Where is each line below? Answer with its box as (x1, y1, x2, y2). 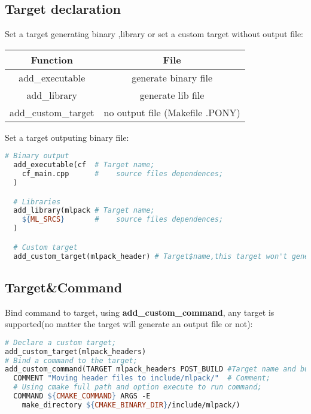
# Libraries (13, 197, 61, 206)
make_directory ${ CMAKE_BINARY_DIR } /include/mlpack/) (22, 400, 240, 409)
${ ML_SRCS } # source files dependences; (22, 215, 224, 224)
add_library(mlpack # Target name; (13, 206, 155, 215)
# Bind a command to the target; (5, 356, 138, 365)
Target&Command (5, 277, 123, 296)
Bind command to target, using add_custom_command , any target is (5, 306, 275, 318)
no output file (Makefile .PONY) (103, 105, 240, 119)
